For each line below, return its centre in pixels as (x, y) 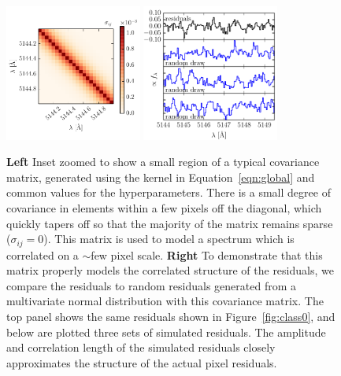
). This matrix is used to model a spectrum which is (169, 239)
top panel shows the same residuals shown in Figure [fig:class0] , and (171, 316)
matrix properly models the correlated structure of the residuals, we (170, 270)
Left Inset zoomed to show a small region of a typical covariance (163, 162)
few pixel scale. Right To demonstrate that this (207, 254)
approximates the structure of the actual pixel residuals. (142, 362)
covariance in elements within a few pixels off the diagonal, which (164, 207)
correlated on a (43, 254)
